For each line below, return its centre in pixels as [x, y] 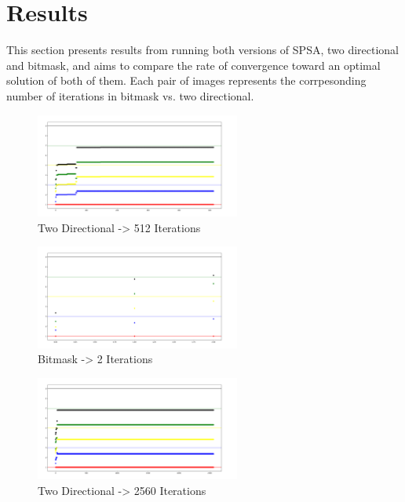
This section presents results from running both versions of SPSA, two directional [203, 50]
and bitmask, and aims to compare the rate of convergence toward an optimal [193, 65]
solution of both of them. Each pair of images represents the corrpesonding [186, 80]
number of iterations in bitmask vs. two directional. [130, 95]
